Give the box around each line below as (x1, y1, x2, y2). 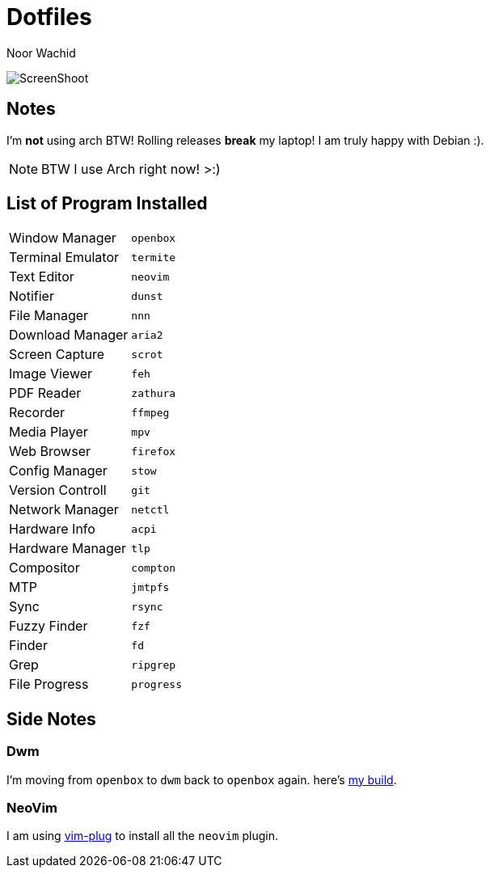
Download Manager (9, 327, 129, 344)
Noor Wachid (6, 45, 76, 60)
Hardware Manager (9, 540, 127, 557)
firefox (131, 445, 176, 458)
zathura (131, 386, 176, 399)
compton (131, 561, 176, 574)
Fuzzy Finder (9, 618, 88, 635)
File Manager (9, 307, 89, 324)
